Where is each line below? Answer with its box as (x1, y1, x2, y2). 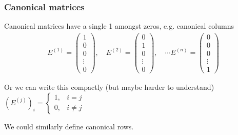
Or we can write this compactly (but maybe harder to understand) (4, 82, 214, 92)
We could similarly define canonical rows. (4, 121, 134, 131)
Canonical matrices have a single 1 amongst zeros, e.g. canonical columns (4, 21, 234, 31)
